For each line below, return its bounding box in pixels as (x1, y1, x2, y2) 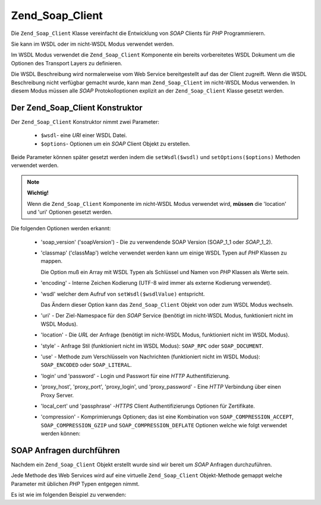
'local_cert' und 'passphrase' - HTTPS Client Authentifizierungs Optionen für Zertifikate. (40, 402, 255, 409)
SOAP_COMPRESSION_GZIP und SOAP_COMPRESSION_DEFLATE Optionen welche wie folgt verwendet (40, 421, 288, 428)
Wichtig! (27, 189, 49, 196)
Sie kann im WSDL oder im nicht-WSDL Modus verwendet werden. (11, 40, 175, 47)
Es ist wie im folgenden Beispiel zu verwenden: (11, 491, 127, 498)
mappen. (40, 258, 62, 265)
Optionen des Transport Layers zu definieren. (11, 59, 122, 66)
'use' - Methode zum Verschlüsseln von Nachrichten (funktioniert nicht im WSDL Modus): (40, 353, 261, 360)
